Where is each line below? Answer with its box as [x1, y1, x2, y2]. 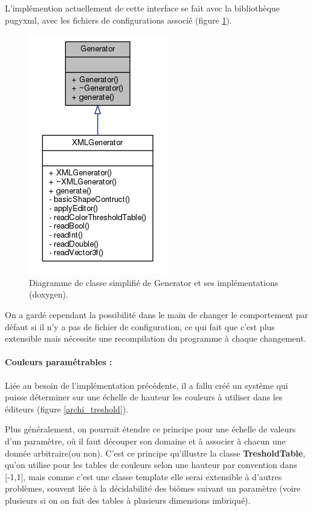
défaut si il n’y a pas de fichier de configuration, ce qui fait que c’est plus [5, 320, 275, 333]
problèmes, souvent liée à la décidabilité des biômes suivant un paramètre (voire [5, 482, 301, 495]
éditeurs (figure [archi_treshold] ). [5, 402, 129, 415]
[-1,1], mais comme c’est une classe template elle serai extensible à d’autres [5, 470, 282, 483]
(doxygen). [29, 288, 68, 301]
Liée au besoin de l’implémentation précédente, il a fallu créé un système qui [5, 379, 288, 391]
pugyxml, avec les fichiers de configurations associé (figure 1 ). [5, 13, 232, 26]
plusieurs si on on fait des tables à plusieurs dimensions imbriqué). [5, 493, 251, 506]
